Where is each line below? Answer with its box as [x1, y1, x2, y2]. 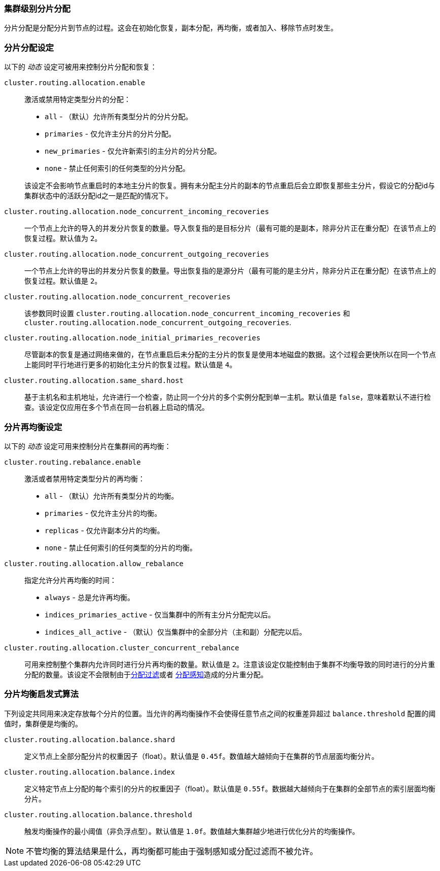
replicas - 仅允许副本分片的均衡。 [45, 526, 164, 535]
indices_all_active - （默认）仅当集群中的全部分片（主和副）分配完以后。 [45, 627, 307, 636]
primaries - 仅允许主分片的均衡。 [45, 508, 162, 517]
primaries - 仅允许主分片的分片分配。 [45, 129, 176, 138]
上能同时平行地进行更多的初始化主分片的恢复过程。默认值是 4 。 [24, 360, 237, 369]
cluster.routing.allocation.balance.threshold [4, 810, 192, 819]
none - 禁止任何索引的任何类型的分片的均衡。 [45, 543, 197, 552]
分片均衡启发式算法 [4, 689, 79, 700]
